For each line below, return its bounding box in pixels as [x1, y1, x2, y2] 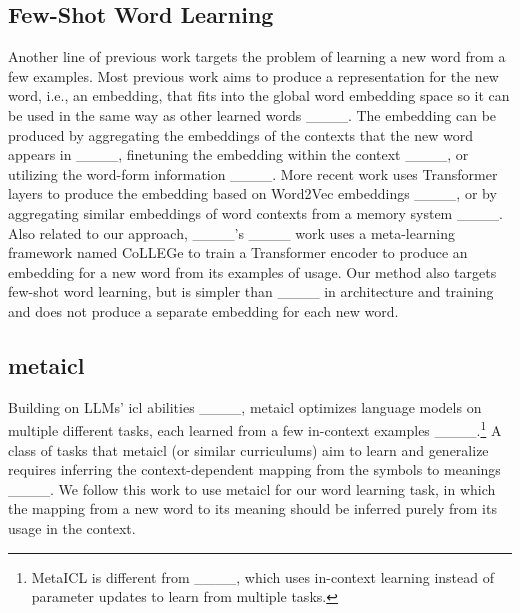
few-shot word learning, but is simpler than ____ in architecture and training [8, 281, 494, 302]
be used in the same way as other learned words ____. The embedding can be [8, 104, 497, 125]
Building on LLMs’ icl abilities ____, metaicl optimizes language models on [8, 396, 482, 417]
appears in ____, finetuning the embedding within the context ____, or [8, 144, 469, 165]
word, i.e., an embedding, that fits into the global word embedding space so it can [8, 85, 510, 106]
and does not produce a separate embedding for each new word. [8, 300, 399, 321]
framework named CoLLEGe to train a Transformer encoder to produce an [8, 242, 468, 263]
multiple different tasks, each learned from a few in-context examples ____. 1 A [8, 417, 502, 440]
